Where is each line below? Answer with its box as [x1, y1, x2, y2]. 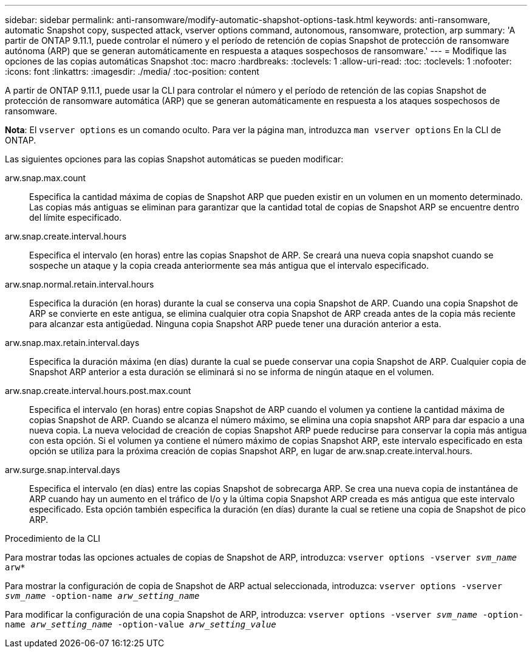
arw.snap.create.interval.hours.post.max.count [5, 385, 191, 396]
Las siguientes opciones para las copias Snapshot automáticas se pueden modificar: [5, 154, 344, 164]
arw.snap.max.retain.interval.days [5, 337, 140, 348]
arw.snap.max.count [5, 173, 86, 183]
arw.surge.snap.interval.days [5, 465, 120, 475]
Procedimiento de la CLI [5, 533, 101, 544]
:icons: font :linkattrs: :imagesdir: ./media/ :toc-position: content [5, 66, 259, 77]
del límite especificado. [29, 212, 122, 223]
